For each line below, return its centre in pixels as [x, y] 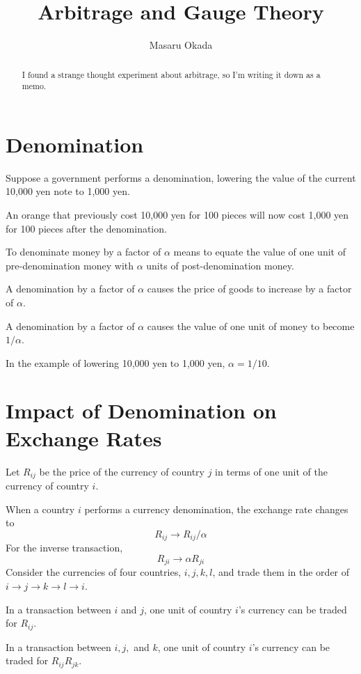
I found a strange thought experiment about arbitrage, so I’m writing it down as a [171, 74]
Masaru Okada [181, 45]
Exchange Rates [84, 438]
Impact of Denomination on [141, 410]
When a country [40, 509]
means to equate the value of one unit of [259, 252]
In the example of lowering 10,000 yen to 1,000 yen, [115, 362]
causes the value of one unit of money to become [251, 326]
